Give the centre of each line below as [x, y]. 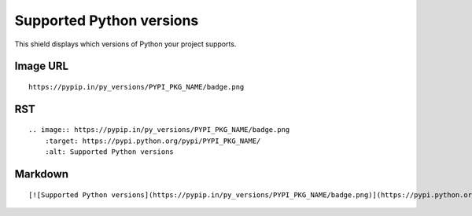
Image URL [42, 66]
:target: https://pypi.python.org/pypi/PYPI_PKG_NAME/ [153, 141]
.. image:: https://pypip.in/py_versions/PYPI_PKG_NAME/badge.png [159, 130]
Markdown [42, 174]
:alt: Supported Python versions [109, 152]
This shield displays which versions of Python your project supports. [125, 44]
